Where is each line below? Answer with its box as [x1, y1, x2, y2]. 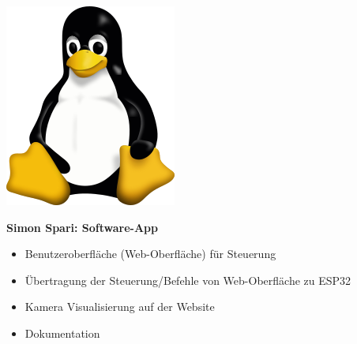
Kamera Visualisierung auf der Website [24, 298, 215, 315]
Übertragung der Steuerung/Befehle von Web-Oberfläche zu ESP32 [24, 271, 351, 288]
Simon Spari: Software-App [6, 219, 158, 235]
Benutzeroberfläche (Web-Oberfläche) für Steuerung [24, 245, 276, 262]
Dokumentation [24, 324, 100, 341]
